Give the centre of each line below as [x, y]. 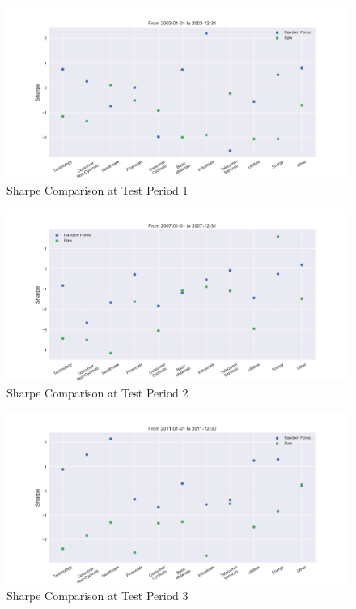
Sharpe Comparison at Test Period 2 [97, 392]
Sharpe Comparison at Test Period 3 [97, 595]
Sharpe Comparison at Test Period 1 [97, 189]
